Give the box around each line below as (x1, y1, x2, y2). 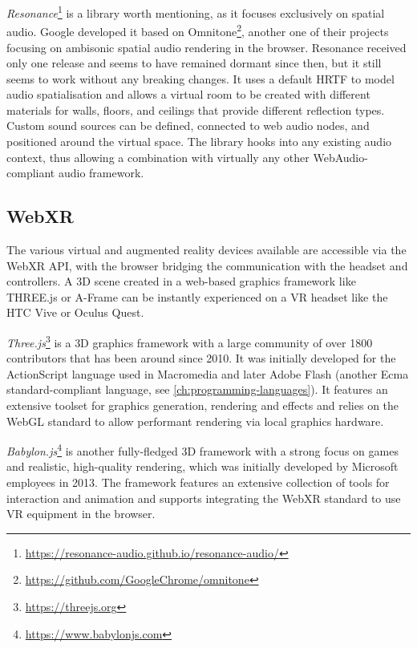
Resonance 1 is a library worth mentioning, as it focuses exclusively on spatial (6, 2, 385, 21)
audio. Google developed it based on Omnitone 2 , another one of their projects (6, 21, 389, 39)
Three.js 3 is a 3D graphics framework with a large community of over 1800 (6, 332, 373, 350)
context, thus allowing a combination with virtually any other (6, 148, 310, 165)
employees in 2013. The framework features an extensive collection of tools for (6, 474, 390, 491)
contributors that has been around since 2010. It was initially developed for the (6, 350, 396, 367)
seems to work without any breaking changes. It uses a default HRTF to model (6, 70, 395, 87)
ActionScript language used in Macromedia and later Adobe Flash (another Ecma (6, 365, 409, 382)
